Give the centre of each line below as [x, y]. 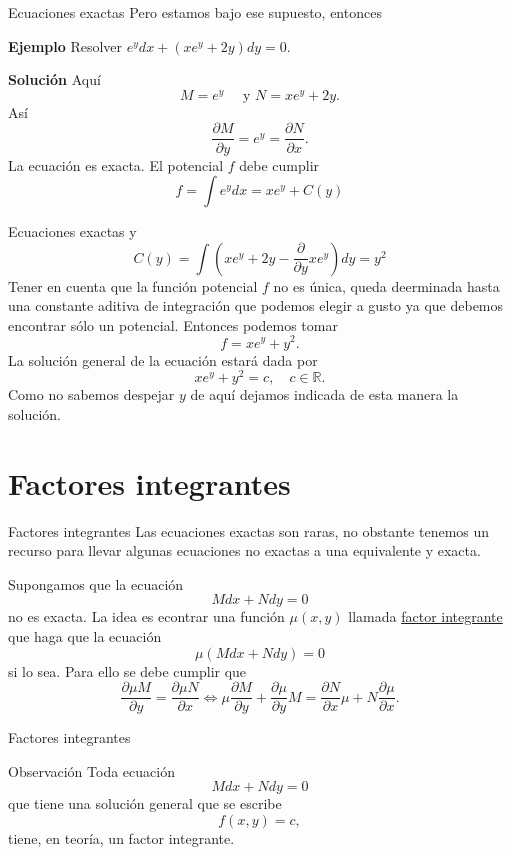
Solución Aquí [54, 79]
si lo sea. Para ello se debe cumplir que [127, 670]
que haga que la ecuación [85, 635]
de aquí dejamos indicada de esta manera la [324, 394]
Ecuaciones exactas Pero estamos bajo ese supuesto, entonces [195, 12]
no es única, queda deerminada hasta [386, 285]
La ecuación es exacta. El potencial [116, 164]
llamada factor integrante [425, 616]
